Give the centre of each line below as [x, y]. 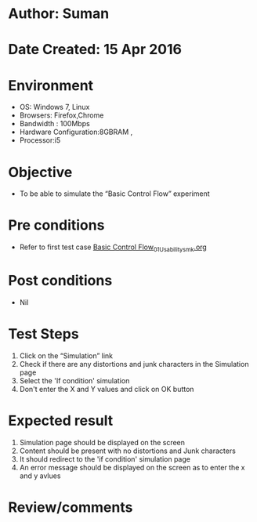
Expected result [61, 421]
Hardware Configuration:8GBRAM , [76, 132]
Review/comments [71, 507]
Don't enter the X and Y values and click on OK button [107, 389]
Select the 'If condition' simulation [74, 380]
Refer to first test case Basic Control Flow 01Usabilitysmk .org [113, 248]
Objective [40, 172]
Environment [51, 85]
